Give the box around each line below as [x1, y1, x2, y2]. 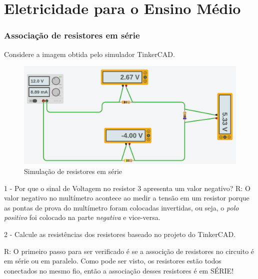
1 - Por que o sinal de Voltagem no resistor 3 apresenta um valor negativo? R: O [4, 182, 250, 193]
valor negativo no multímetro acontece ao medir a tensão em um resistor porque [4, 192, 249, 203]
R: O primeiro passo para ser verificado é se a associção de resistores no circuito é [4, 245, 254, 256]
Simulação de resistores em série [24, 166, 122, 176]
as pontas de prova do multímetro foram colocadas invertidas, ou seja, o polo [4, 202, 239, 212]
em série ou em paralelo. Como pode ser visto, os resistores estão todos [4, 255, 221, 266]
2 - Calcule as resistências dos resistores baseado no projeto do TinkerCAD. [4, 229, 236, 239]
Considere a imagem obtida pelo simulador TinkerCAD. [4, 48, 175, 59]
